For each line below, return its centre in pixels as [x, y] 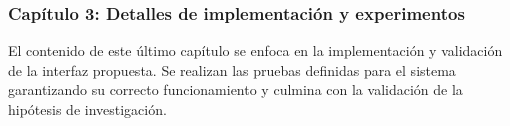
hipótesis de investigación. [87, 109]
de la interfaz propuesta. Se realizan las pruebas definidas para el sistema [232, 69]
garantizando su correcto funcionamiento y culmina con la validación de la [235, 89]
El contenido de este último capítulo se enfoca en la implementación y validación [255, 50]
